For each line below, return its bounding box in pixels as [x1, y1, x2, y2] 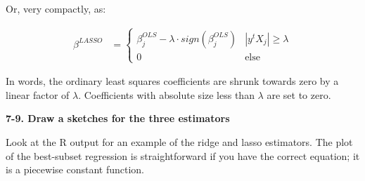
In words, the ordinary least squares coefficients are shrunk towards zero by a [6, 74, 339, 88]
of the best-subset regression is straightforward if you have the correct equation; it [6, 148, 360, 163]
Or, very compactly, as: [6, 1, 106, 15]
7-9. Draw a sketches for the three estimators [6, 111, 230, 126]
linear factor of [6, 87, 70, 102]
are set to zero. [267, 87, 331, 102]
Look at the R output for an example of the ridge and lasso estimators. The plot [6, 134, 353, 149]
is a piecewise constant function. [6, 162, 144, 177]
